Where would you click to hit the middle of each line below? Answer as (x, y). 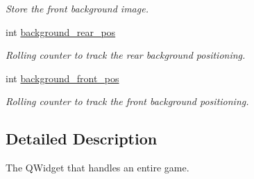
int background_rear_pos (61, 31)
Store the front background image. (77, 8)
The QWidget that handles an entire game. (98, 168)
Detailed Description (82, 139)
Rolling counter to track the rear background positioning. (126, 55)
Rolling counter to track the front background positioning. (127, 101)
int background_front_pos (62, 78)
